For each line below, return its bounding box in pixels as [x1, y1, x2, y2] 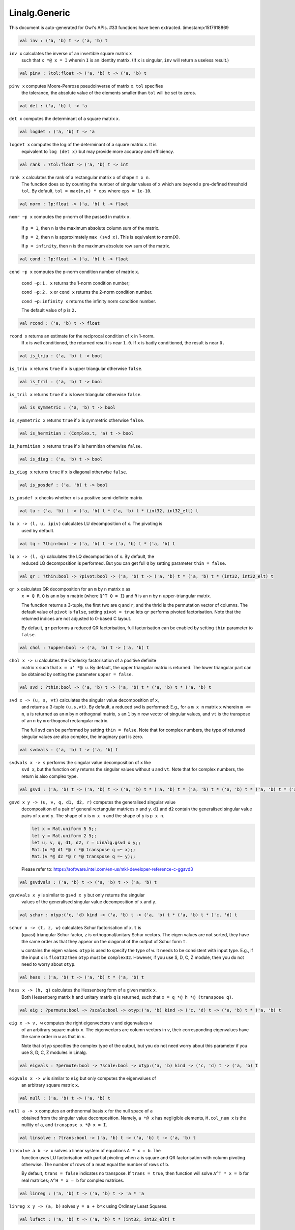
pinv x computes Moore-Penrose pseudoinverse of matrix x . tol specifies [9, 83, 163, 89]
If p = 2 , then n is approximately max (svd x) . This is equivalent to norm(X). [21, 234, 180, 240]
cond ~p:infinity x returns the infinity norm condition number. [21, 298, 156, 304]
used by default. [21, 527, 55, 533]
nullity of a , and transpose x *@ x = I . [21, 1122, 108, 1128]
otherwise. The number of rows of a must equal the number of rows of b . [21, 1161, 170, 1167]
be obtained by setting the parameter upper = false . [21, 671, 133, 677]
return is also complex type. [21, 773, 78, 779]
